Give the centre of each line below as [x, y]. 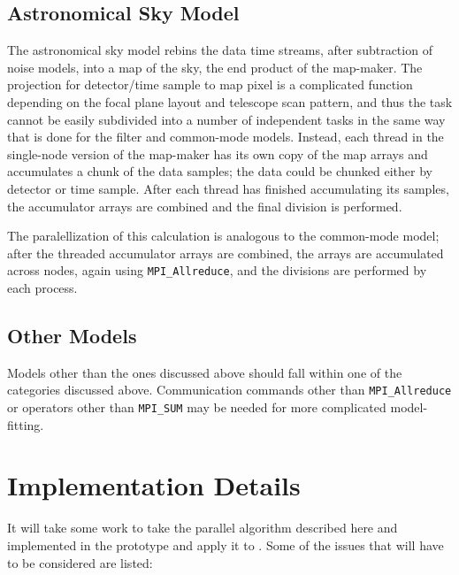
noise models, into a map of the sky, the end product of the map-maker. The [215, 67]
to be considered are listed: [80, 562]
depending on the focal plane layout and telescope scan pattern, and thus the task [230, 101]
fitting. [26, 424]
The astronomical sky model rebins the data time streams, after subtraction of [220, 50]
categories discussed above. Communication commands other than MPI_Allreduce [229, 390]
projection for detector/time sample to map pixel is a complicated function [210, 84]
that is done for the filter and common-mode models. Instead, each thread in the [226, 137]
